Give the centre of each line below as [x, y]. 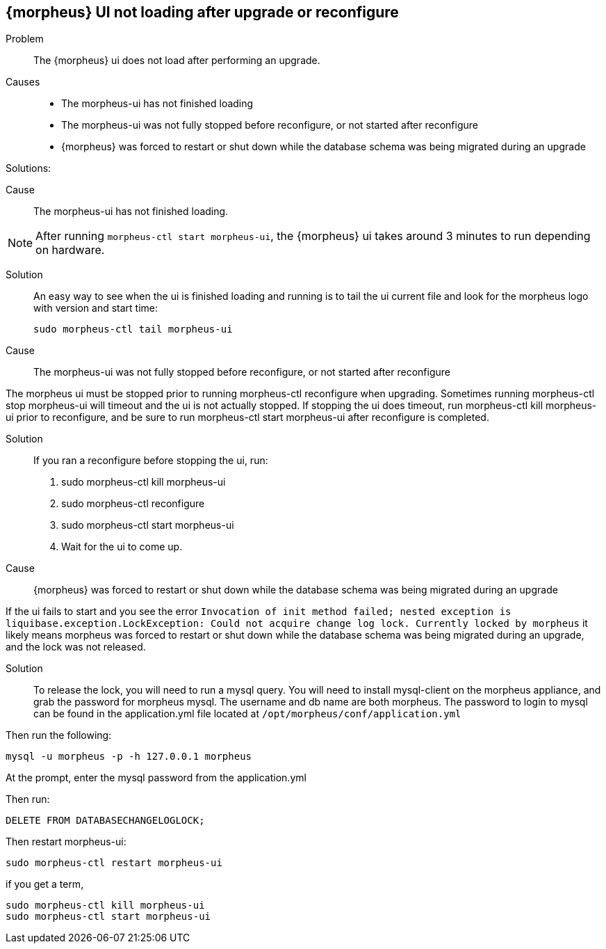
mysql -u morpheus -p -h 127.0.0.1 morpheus [129, 757]
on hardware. [70, 250]
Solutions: [28, 168]
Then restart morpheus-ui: [66, 842]
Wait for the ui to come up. [122, 547]
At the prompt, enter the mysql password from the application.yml [156, 778]
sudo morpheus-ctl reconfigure [133, 504]
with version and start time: [96, 308]
